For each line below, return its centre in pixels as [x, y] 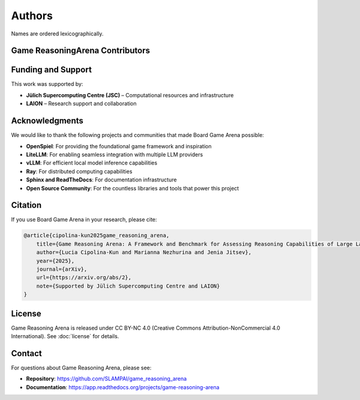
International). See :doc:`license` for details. [65, 336]
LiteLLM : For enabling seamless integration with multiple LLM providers [115, 154]
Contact [26, 353]
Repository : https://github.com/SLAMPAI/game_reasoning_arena [106, 379]
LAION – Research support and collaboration [82, 104]
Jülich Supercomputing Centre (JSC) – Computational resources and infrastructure [130, 95]
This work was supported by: [47, 84]
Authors [32, 16]
